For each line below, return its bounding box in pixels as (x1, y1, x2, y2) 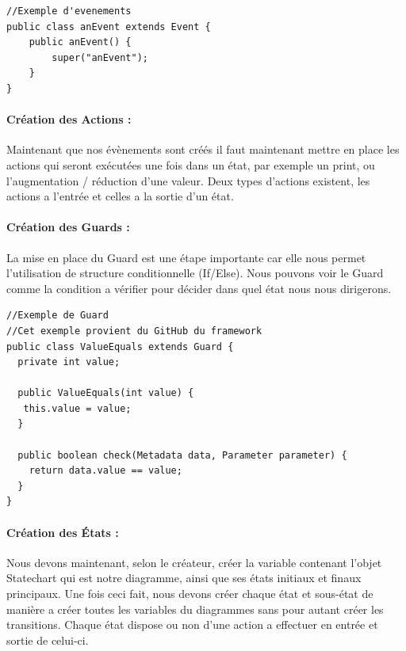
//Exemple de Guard (6, 310, 109, 322)
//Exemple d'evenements (6, 6, 132, 17)
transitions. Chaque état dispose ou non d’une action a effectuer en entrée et (6, 616, 378, 633)
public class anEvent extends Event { (6, 21, 211, 32)
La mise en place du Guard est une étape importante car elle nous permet (6, 249, 366, 265)
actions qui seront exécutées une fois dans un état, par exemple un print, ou (6, 156, 375, 173)
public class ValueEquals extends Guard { (6, 341, 234, 352)
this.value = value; (23, 402, 132, 414)
